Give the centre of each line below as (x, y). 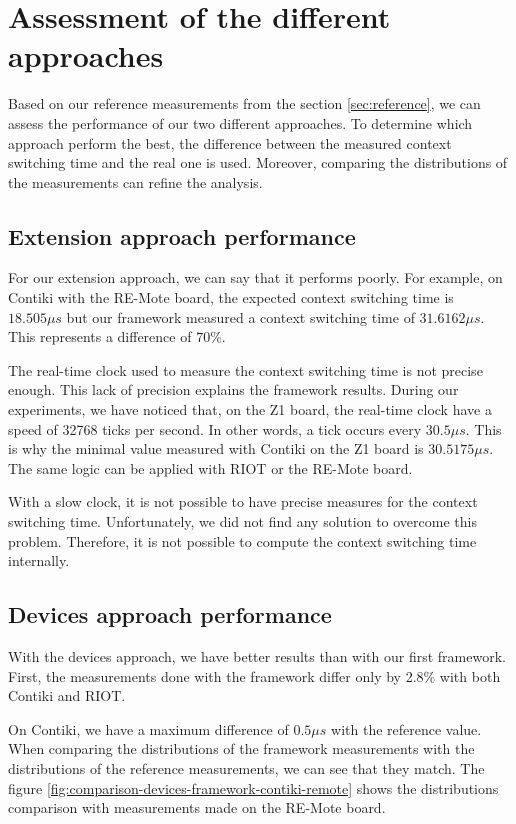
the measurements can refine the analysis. (135, 181)
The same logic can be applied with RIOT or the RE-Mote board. (210, 467)
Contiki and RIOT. (67, 695)
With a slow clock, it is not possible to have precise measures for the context (243, 501)
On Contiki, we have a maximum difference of (148, 728)
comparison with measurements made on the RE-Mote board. (197, 807)
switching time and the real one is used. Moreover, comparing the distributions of (258, 162)
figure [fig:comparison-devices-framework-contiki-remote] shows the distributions (253, 787)
